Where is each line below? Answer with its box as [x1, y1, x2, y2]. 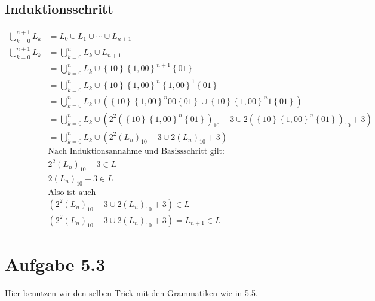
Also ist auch [48, 188, 96, 197]
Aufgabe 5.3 [5, 252, 106, 276]
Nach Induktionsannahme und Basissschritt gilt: [48, 147, 225, 156]
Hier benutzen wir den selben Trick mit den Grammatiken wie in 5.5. [5, 287, 258, 299]
